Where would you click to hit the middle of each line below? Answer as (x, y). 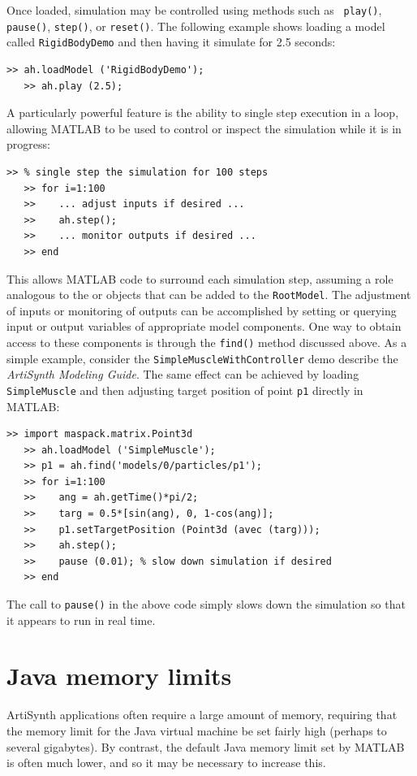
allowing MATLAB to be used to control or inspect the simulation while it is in (204, 128)
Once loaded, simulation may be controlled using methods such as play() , (194, 10)
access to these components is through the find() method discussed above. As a (207, 342)
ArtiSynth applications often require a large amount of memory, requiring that (202, 715)
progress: (28, 144)
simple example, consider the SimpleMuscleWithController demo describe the (202, 358)
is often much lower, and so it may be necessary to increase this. (166, 763)
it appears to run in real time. (81, 620)
